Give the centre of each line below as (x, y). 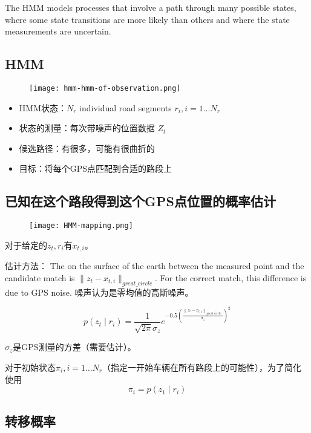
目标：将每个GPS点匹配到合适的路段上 (96, 168)
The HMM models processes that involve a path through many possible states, (151, 7)
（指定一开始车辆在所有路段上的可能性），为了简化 (202, 367)
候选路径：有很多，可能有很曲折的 (87, 148)
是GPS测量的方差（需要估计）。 (74, 347)
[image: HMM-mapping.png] (81, 226)
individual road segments (126, 107)
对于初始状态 (30, 367)
